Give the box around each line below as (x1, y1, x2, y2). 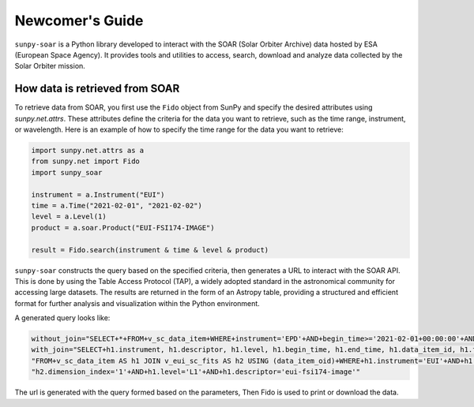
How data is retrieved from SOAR (14, 82, 180, 95)
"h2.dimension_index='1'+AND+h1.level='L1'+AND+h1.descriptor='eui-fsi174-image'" (31, 368, 361, 376)
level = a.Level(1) (31, 212, 107, 221)
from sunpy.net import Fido (31, 157, 140, 166)
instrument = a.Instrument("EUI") (31, 190, 165, 199)
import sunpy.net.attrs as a (31, 146, 145, 155)
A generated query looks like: (14, 313, 111, 323)
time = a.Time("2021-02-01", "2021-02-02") (31, 201, 203, 210)
